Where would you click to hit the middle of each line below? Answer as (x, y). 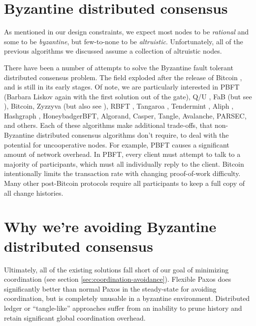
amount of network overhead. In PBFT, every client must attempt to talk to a (122, 154)
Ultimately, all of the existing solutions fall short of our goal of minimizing (116, 269)
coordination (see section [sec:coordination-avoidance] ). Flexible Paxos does (118, 279)
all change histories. (34, 193)
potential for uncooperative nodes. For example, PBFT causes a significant (117, 144)
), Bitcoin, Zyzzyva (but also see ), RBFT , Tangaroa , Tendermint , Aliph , (119, 106)
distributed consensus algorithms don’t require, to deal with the (132, 135)
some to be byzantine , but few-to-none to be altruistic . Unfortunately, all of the (124, 41)
